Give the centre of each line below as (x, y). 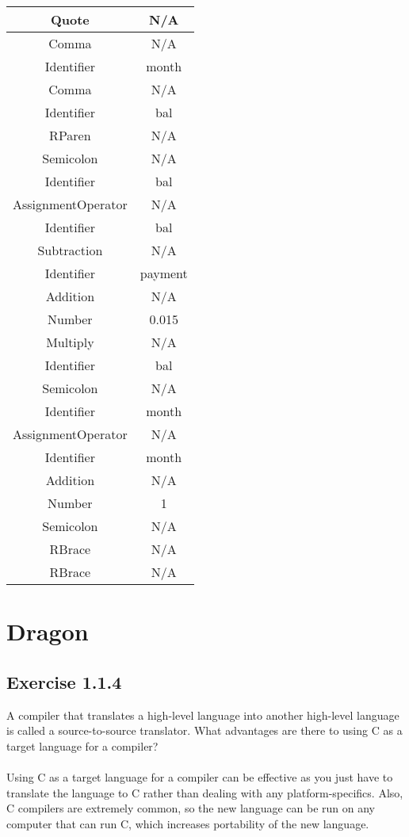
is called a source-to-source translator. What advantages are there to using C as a (204, 730)
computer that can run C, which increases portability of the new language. (188, 823)
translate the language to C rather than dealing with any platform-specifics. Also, (205, 792)
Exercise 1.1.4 (64, 681)
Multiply (70, 342)
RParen (70, 135)
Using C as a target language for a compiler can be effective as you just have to (200, 776)
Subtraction (70, 250)
